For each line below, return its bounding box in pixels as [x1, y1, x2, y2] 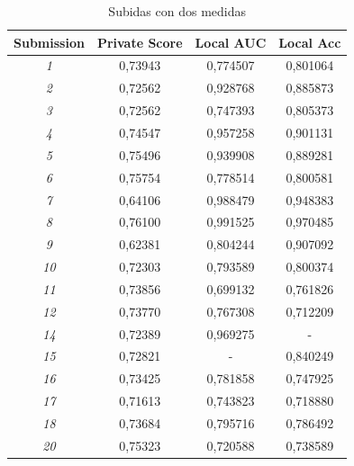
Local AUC [195, 32, 267, 51]
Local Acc [278, 32, 341, 51]
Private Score [96, 32, 183, 51]
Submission [14, 32, 85, 51]
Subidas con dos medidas [108, 2, 247, 20]
